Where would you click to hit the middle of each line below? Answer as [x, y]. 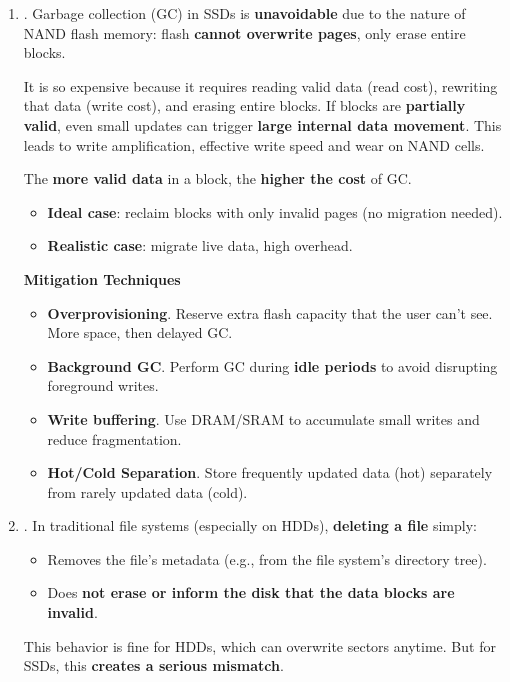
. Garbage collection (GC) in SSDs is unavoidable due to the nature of [244, 13]
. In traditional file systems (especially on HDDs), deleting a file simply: [250, 525]
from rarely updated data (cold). [147, 491]
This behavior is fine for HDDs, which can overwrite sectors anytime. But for [259, 645]
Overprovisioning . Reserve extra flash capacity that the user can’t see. [270, 312]
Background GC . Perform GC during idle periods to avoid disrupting [272, 365]
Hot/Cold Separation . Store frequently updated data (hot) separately [270, 472]
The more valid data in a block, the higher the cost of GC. [217, 178]
